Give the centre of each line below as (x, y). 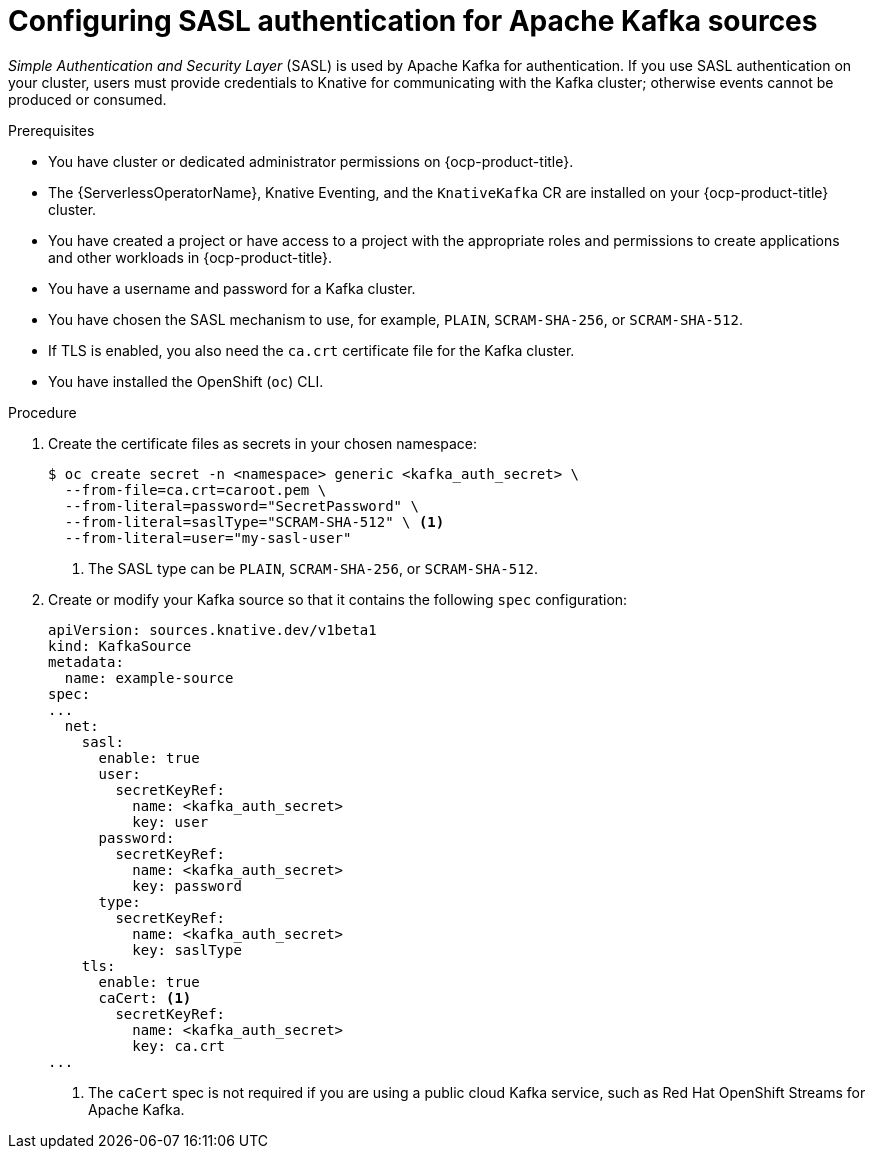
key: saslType (187, 949)
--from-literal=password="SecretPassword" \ (241, 505)
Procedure (42, 412)
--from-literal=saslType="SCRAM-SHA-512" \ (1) (254, 521)
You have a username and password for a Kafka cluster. (232, 288)
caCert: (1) (145, 997)
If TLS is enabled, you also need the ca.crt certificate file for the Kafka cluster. (311, 350)
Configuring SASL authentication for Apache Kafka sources (413, 21)
